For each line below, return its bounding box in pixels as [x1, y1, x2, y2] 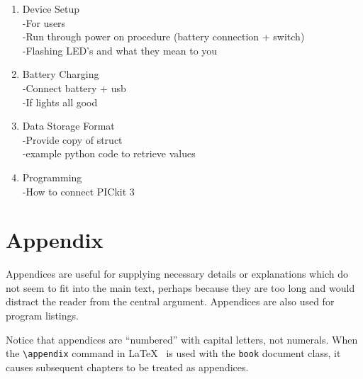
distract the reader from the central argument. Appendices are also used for [6, 294, 335, 309]
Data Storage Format [22, 118, 115, 133]
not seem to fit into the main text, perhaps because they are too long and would [6, 280, 355, 295]
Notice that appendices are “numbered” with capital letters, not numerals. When [6, 332, 358, 346]
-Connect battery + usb [22, 80, 126, 95]
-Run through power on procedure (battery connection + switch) [22, 29, 305, 44]
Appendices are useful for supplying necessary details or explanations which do [6, 266, 348, 281]
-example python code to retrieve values [22, 146, 196, 161]
